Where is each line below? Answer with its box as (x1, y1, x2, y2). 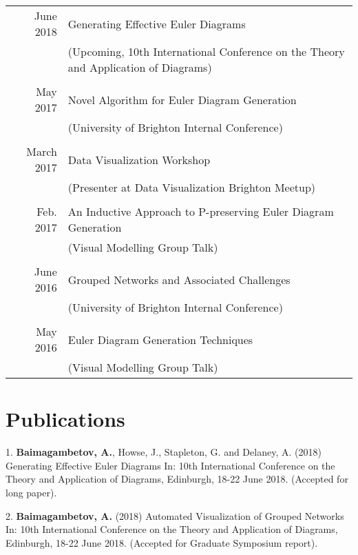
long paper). (6, 485, 57, 499)
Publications (6, 405, 125, 433)
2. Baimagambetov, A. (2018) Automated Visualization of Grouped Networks (6, 508, 344, 523)
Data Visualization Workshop (67, 151, 211, 168)
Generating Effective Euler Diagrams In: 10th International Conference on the (6, 458, 335, 472)
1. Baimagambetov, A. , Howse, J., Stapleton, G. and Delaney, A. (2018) (6, 445, 322, 459)
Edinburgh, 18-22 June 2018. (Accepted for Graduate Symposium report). (6, 535, 318, 549)
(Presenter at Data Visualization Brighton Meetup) (67, 179, 316, 195)
